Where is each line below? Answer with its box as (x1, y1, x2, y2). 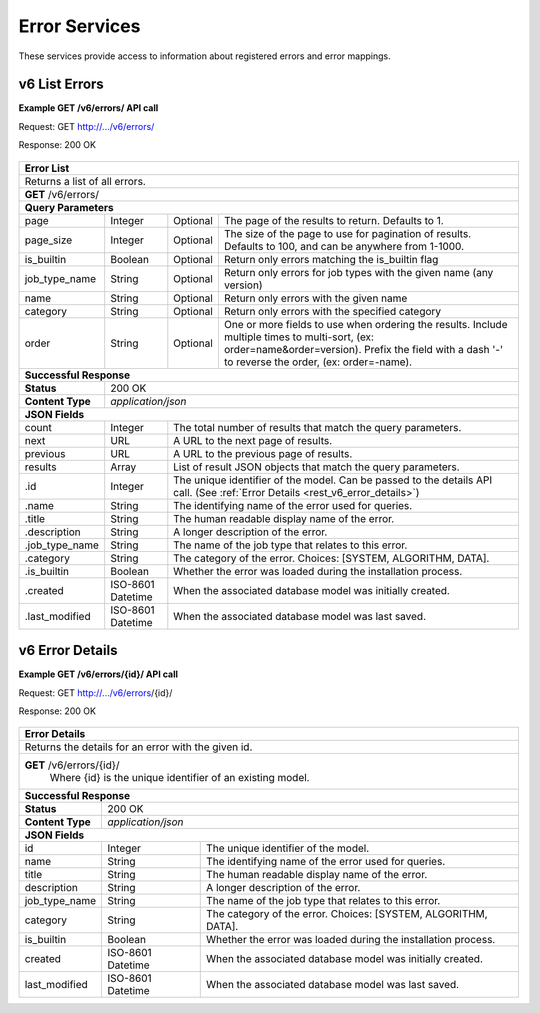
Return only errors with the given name (223, 291, 408, 305)
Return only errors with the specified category (223, 304, 442, 318)
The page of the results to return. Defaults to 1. (223, 213, 444, 227)
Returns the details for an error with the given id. (24, 740, 253, 754)
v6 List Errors (18, 76, 104, 93)
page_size (24, 233, 73, 247)
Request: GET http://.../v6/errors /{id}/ (18, 686, 173, 699)
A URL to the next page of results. (173, 433, 333, 447)
